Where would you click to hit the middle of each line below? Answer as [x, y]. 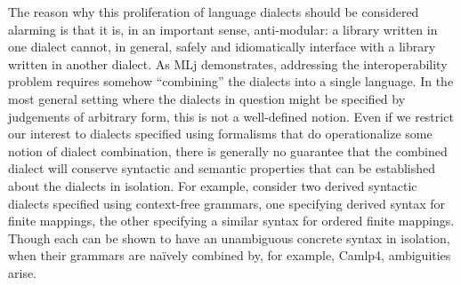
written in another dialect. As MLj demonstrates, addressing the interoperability [228, 63]
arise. [23, 272]
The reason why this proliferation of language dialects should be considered [214, 12]
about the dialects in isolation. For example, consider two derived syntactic [213, 185]
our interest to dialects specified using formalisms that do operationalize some [220, 134]
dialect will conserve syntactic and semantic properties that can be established [222, 168]
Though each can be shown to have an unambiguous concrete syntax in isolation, [229, 237]
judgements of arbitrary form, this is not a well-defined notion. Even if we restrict [231, 116]
